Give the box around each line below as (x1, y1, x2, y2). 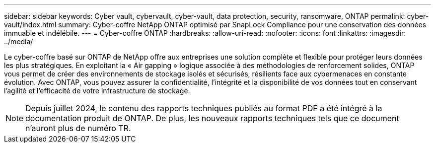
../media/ (4, 37, 33, 46)
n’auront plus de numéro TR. (25, 123, 131, 133)
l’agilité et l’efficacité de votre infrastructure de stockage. (4, 86, 190, 95)
